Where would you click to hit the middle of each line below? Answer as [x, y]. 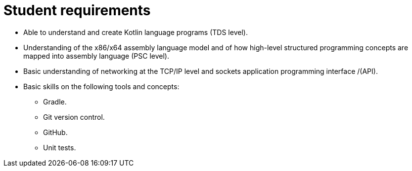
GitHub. [55, 132]
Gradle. [55, 102]
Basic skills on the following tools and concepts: [101, 86]
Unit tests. [60, 147]
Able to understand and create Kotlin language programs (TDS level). [136, 32]
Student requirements [77, 10]
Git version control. [74, 117]
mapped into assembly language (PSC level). [96, 56]
